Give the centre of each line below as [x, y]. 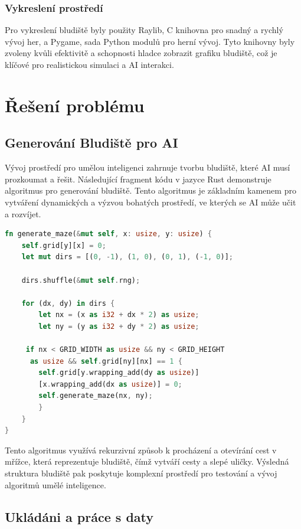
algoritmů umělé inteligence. [55, 484]
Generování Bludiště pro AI [91, 143]
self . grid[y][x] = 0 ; [64, 245]
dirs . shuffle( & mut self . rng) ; [81, 280]
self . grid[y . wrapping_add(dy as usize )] [119, 373]
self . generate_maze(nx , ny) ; [96, 396]
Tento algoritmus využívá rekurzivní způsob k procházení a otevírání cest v [141, 450]
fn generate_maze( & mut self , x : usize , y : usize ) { [108, 234]
